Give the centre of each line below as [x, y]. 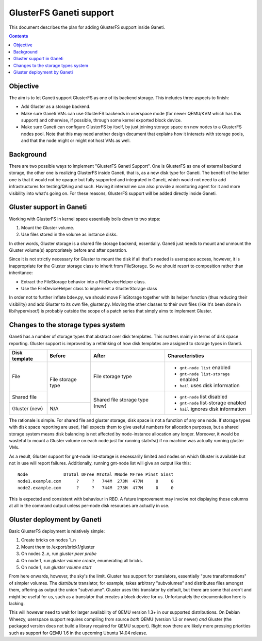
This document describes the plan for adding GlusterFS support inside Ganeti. [87, 27]
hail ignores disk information [213, 409]
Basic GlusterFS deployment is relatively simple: [57, 531]
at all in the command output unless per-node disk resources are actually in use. [89, 506]
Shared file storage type [121, 399]
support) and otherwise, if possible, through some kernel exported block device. [101, 120]
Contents [19, 36]
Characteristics [186, 356]
